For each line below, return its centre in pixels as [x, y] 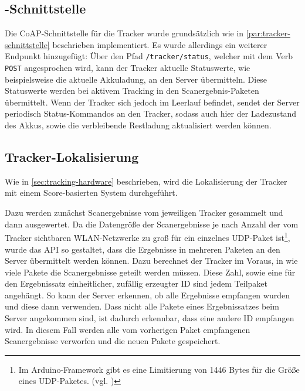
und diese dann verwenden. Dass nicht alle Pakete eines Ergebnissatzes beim [142, 306]
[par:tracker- [268, 33]
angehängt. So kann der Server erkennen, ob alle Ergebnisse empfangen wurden [147, 295]
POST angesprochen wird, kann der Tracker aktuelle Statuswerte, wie [128, 68]
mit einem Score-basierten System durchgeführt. [91, 193]
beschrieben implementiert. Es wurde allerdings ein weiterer [160, 44]
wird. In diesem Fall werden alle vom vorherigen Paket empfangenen [128, 329]
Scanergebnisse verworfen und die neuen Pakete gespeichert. [113, 341]
